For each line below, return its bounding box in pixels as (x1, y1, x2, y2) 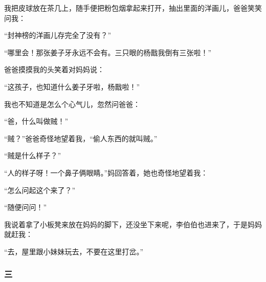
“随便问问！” (4, 202, 47, 212)
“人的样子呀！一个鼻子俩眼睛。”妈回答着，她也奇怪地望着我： (4, 167, 208, 178)
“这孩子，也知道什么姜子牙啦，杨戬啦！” (4, 81, 140, 92)
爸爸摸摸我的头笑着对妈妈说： (4, 64, 104, 75)
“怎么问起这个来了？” (4, 184, 76, 195)
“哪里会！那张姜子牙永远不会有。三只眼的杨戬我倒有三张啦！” (4, 47, 212, 57)
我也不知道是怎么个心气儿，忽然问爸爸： (4, 98, 140, 109)
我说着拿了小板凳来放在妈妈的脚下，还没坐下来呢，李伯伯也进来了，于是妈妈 (4, 219, 262, 229)
